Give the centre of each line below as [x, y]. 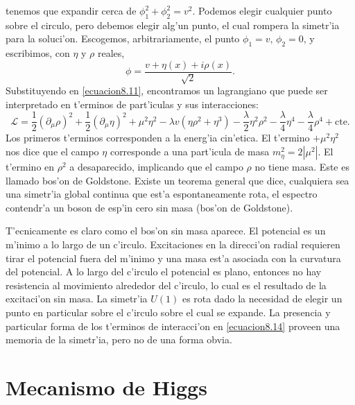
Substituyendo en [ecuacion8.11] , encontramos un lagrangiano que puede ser [167, 91]
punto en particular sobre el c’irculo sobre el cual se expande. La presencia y [168, 312]
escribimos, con [38, 53]
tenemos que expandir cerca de [71, 10]
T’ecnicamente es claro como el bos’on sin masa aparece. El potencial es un [166, 231]
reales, [111, 53]
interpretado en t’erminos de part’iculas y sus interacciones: [132, 104]
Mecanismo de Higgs [106, 387]
